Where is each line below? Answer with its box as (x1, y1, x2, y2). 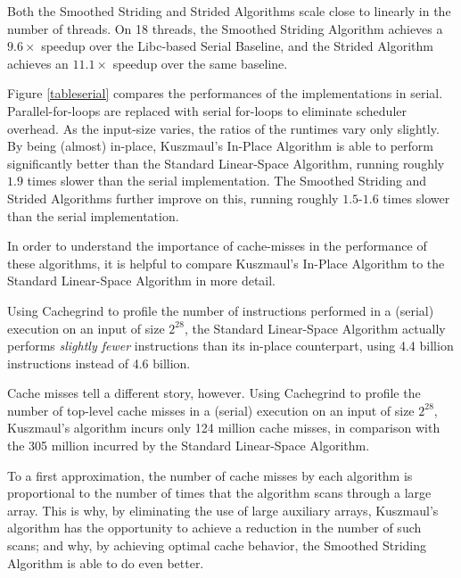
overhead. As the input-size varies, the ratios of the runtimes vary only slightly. (7, 119, 440, 137)
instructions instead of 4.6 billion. (7, 353, 191, 372)
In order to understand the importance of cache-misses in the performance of (7, 236, 427, 255)
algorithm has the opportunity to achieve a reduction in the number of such (7, 518, 422, 537)
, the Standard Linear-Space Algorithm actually (184, 318, 446, 337)
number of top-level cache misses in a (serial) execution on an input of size (7, 400, 415, 419)
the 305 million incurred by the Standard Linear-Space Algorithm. (7, 436, 370, 455)
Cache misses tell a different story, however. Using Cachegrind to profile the (7, 384, 421, 402)
